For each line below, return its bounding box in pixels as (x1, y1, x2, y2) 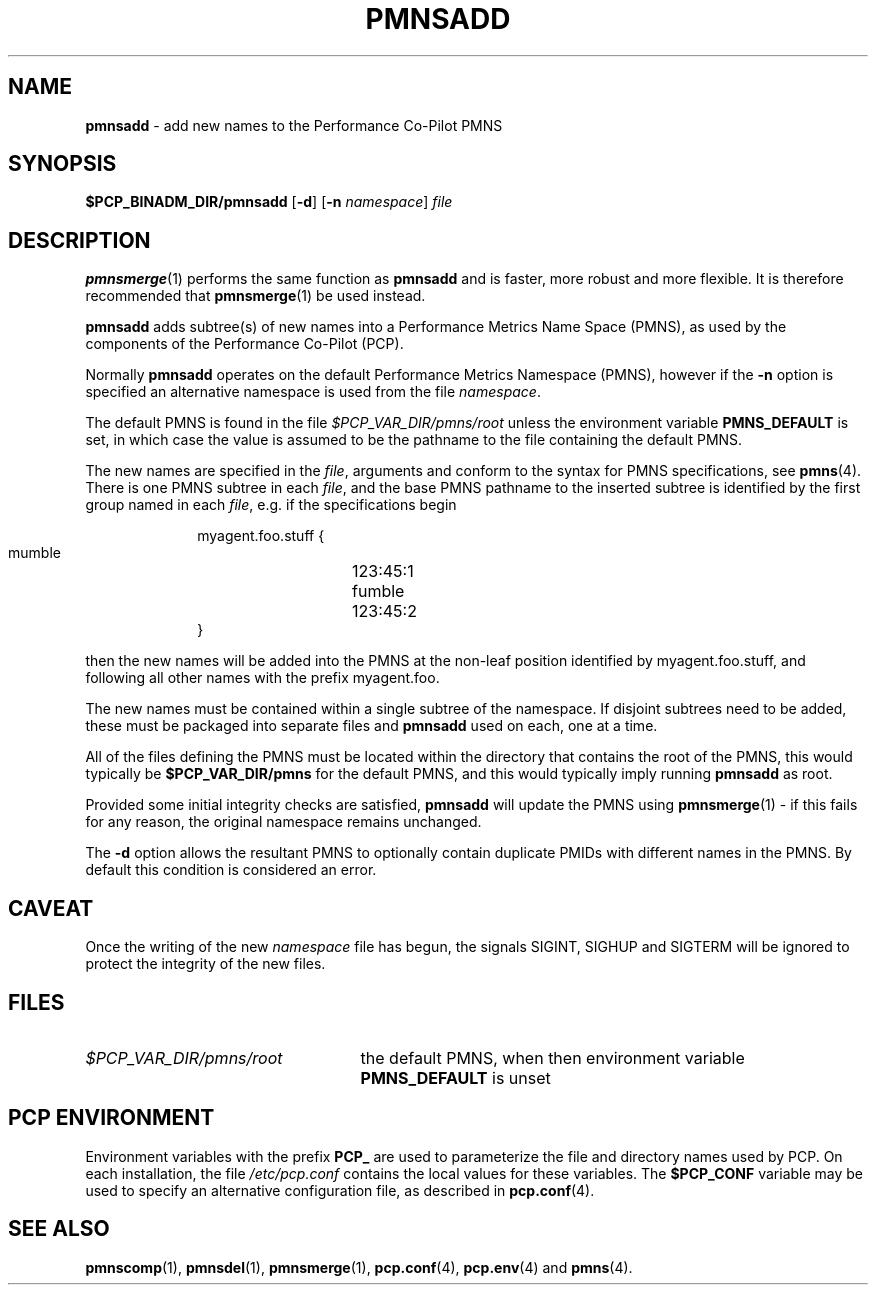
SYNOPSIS (8, 151, 117, 177)
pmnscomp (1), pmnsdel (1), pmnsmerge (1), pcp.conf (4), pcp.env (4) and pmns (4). (85, 1258, 633, 1276)
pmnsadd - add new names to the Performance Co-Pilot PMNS (85, 116, 503, 134)
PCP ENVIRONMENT (8, 1105, 215, 1131)
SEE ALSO (8, 1216, 110, 1242)
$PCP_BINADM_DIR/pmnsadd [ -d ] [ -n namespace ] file (85, 193, 453, 211)
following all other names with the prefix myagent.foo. (85, 669, 440, 687)
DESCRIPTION (8, 227, 151, 253)
